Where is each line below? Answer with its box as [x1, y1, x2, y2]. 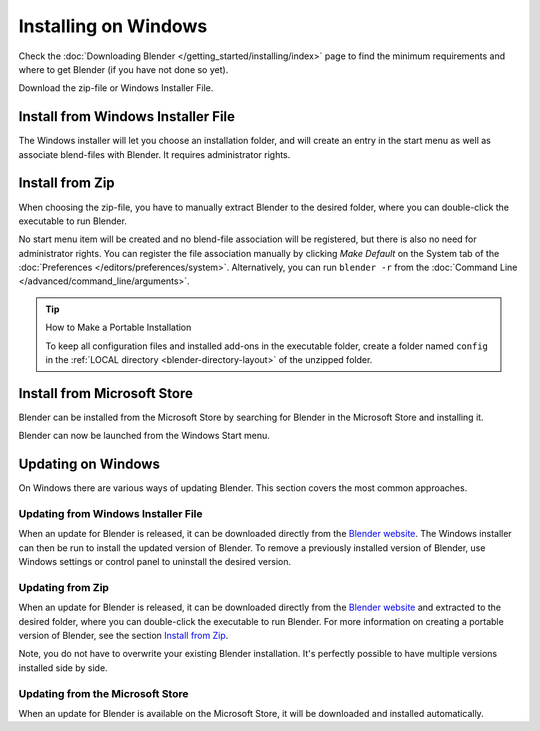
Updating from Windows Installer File [18, 507, 204, 521]
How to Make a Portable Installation [45, 321, 192, 334]
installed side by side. [18, 661, 109, 674]
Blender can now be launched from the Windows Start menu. [18, 430, 270, 442]
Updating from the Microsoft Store [18, 686, 189, 700]
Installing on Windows [18, 15, 208, 37]
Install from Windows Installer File [18, 108, 235, 125]
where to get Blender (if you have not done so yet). [18, 63, 229, 75]
